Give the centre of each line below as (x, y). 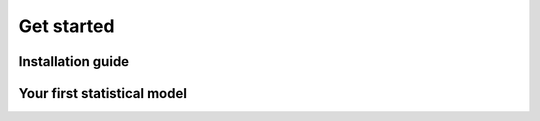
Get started (66, 26)
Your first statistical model (102, 93)
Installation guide (74, 61)
